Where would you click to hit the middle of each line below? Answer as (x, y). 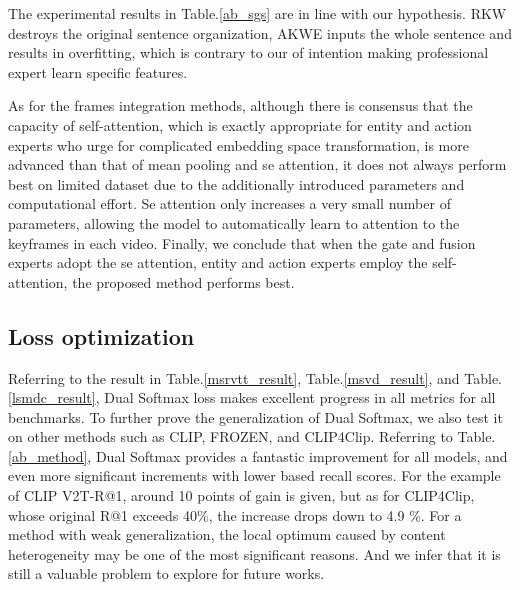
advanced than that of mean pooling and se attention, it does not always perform (257, 164)
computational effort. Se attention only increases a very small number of (229, 203)
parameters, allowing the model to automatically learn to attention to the (234, 222)
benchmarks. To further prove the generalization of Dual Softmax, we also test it (255, 416)
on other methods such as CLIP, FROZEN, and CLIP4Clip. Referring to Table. (252, 436)
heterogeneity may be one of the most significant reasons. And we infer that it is (254, 553)
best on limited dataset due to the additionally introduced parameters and (236, 183)
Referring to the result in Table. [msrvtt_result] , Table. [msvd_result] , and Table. (255, 377)
